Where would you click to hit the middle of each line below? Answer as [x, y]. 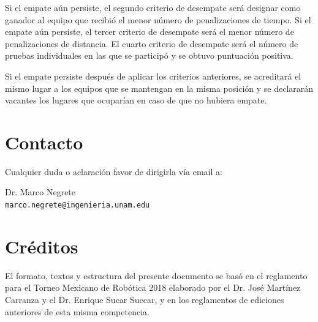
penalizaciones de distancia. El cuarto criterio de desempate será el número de [152, 43]
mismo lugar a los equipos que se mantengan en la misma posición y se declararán [159, 88]
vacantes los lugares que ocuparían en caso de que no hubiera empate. [136, 100]
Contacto [44, 142]
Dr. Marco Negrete [40, 192]
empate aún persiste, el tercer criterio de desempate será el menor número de [150, 32]
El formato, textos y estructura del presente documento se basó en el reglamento [156, 275]
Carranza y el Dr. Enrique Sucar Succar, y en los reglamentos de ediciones [145, 300]
